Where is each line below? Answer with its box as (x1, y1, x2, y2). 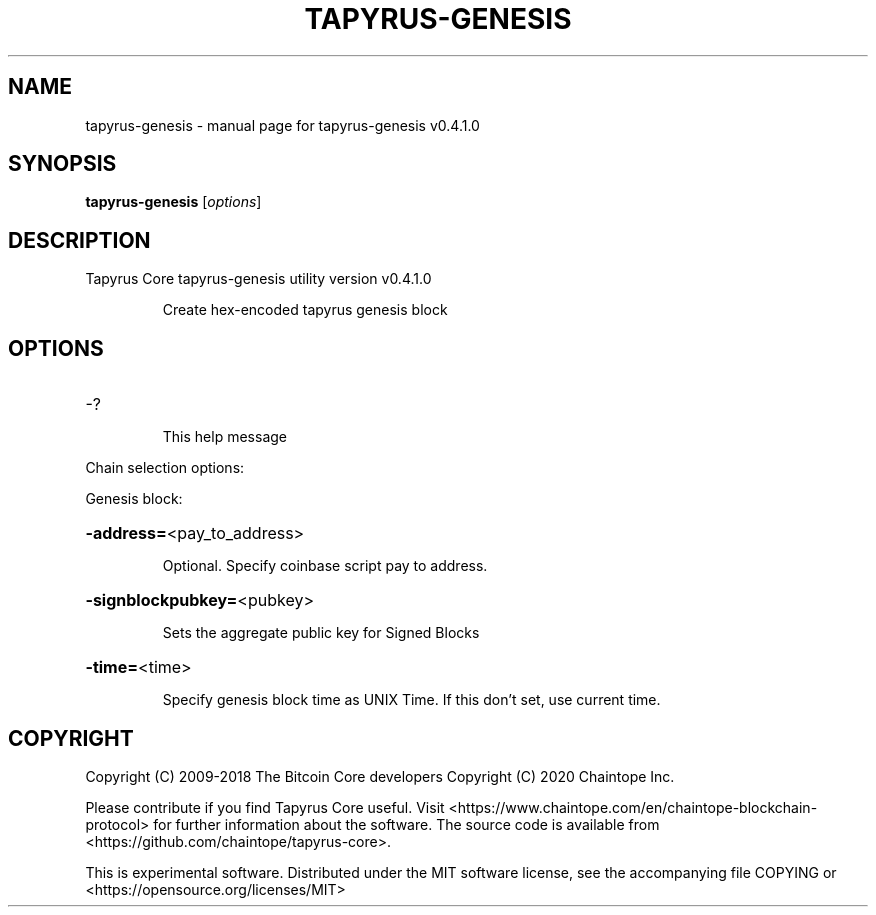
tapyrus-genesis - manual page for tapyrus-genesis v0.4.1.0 (85, 116, 480, 134)
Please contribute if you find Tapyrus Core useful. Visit (85, 798, 445, 816)
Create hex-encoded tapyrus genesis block (162, 301, 448, 319)
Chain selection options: (85, 459, 245, 477)
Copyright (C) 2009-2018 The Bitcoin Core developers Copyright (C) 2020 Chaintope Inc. (85, 767, 675, 785)
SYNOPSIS (8, 151, 117, 177)
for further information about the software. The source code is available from (153, 815, 660, 833)
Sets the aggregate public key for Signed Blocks (162, 624, 480, 642)
